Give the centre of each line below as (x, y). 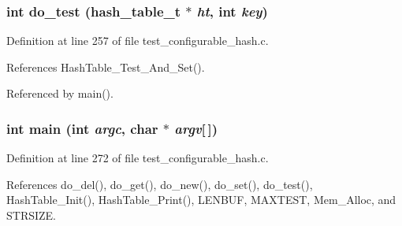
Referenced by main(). (60, 93)
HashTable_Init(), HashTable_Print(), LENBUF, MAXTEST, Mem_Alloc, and (201, 200)
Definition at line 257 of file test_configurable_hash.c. (138, 41)
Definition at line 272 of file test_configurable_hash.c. (138, 158)
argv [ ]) (196, 128)
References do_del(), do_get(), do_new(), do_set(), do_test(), (160, 184)
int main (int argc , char (82, 128)
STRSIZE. (32, 215)
